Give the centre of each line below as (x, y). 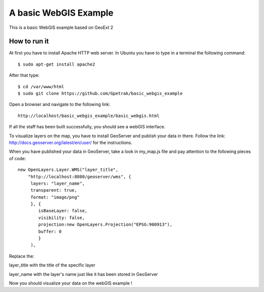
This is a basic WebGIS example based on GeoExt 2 (61, 27)
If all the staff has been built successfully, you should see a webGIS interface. (87, 127)
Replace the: (22, 256)
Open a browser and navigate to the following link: (60, 104)
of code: (18, 158)
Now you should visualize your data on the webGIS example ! (71, 283)
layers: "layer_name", (58, 183)
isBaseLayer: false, (63, 211)
